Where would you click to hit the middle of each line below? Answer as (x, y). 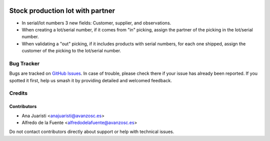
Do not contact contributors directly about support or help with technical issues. (92, 132)
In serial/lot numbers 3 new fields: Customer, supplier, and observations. (96, 23)
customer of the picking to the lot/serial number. (71, 51)
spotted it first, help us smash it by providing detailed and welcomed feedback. (90, 80)
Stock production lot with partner (62, 11)
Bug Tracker (24, 63)
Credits (18, 93)
